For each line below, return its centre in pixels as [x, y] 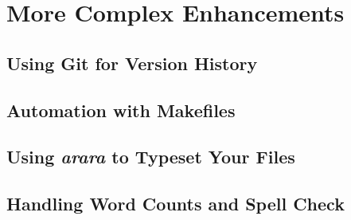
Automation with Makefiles [121, 110]
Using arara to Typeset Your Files [151, 157]
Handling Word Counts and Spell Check [175, 204]
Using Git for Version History [132, 63]
